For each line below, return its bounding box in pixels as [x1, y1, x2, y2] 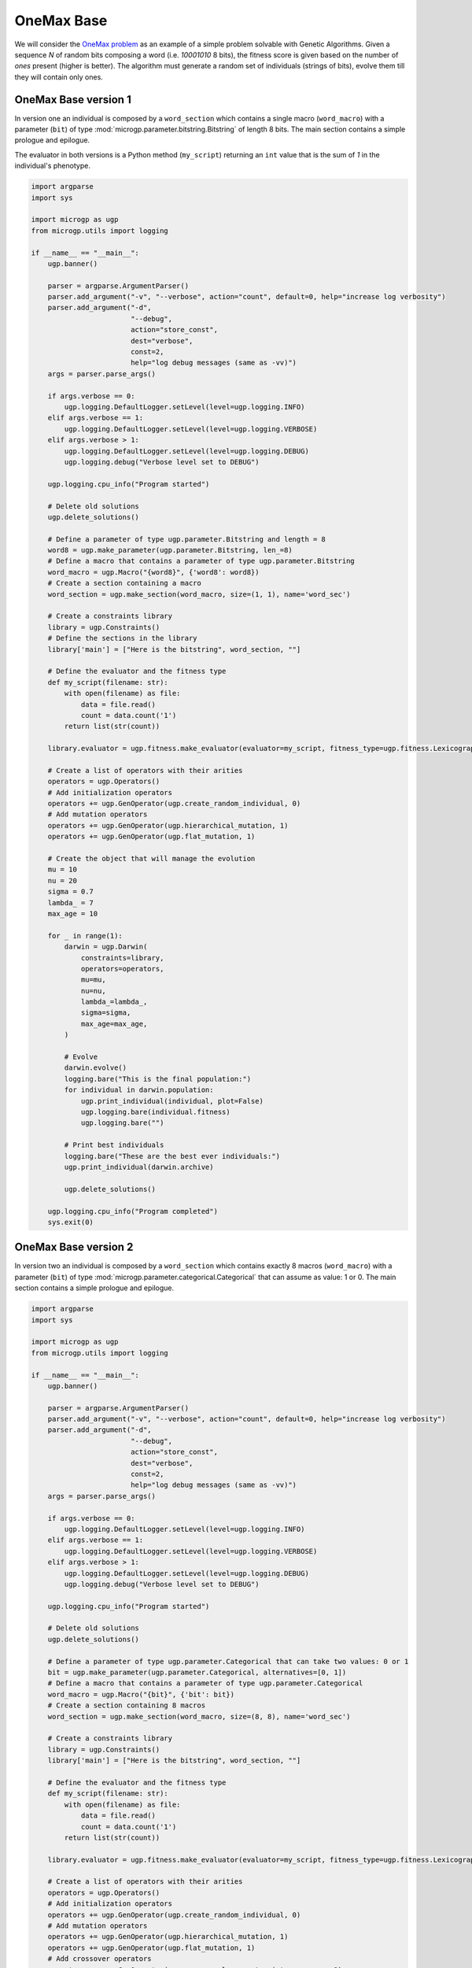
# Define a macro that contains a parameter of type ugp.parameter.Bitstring [47, 557, 356, 566]
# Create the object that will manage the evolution [47, 854, 256, 863]
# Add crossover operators [47, 1955, 153, 1963]
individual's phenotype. [14, 161, 90, 171]
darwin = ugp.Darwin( [64, 942, 148, 952]
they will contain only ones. [14, 72, 104, 82]
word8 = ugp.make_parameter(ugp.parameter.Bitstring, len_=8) [47, 546, 293, 555]
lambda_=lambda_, [80, 997, 148, 1007]
